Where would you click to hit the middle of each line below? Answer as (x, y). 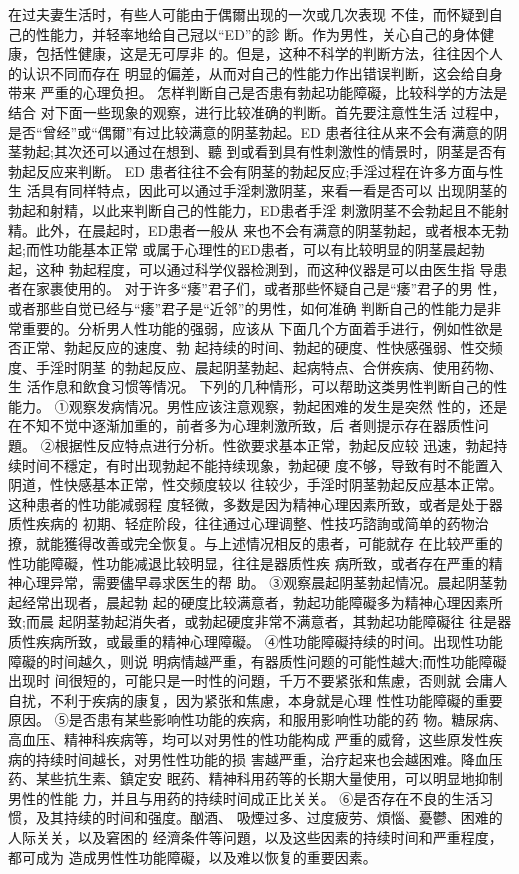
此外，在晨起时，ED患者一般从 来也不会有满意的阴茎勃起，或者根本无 (265, 229)
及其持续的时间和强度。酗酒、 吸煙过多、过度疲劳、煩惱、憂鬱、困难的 (269, 817)
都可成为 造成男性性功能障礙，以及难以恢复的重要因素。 (192, 856)
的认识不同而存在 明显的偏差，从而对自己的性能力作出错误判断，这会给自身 (255, 72)
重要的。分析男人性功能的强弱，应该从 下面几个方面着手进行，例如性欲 (255, 327)
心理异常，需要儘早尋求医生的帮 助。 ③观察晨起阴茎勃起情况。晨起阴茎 (257, 582)
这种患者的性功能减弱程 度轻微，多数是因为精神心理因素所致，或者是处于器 (255, 503)
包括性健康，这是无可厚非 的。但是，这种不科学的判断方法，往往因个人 (269, 53)
